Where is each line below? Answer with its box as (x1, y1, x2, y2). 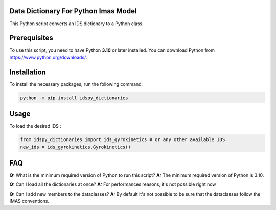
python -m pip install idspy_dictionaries (20, 95, 128, 101)
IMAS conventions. (9, 198, 50, 204)
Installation (9, 67, 46, 76)
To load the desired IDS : (9, 123, 61, 129)
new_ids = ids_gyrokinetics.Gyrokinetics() (20, 144, 131, 150)
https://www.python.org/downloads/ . (9, 54, 87, 60)
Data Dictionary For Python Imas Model (9, 7, 137, 15)
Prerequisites (9, 34, 53, 42)
